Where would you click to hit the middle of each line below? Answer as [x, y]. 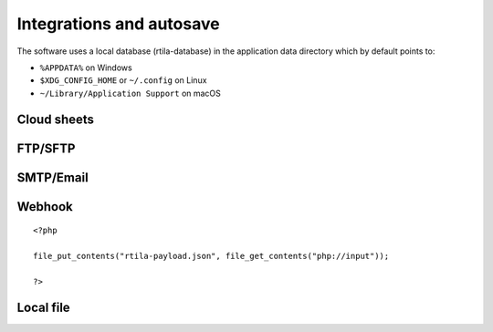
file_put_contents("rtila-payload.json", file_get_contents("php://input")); [211, 256]
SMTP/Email [52, 177]
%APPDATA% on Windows [86, 67]
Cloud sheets [56, 119]
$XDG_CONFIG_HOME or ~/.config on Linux [123, 80]
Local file [43, 307]
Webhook [45, 207]
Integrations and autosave [118, 24]
